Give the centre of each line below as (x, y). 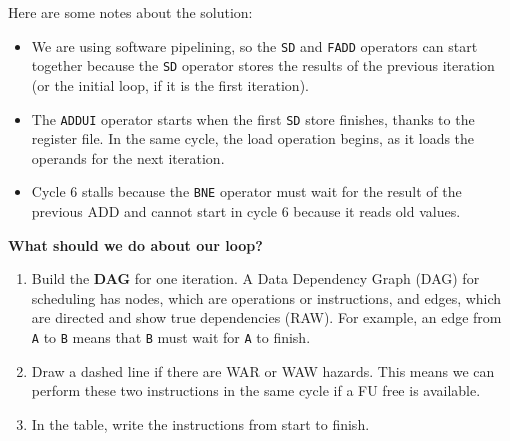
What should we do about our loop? (135, 244)
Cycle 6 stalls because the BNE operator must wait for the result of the (246, 191)
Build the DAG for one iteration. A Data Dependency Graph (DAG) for (255, 278)
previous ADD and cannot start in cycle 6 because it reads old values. (246, 211)
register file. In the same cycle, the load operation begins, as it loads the (253, 138)
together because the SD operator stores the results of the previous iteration (263, 65)
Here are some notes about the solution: (130, 12)
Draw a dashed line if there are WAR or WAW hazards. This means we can (263, 370)
